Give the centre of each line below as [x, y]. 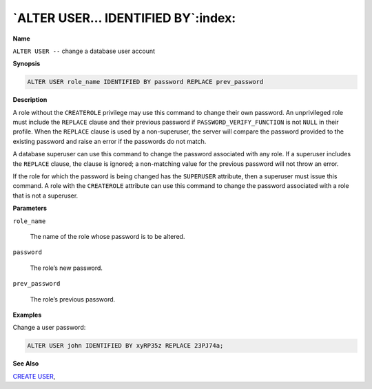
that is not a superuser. [45, 196]
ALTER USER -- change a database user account [84, 51]
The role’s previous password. [73, 299]
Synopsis [27, 64]
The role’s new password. [66, 268]
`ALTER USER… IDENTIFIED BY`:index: [124, 18]
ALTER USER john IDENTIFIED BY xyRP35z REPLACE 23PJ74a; [125, 346]
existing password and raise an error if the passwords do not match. [110, 141]
